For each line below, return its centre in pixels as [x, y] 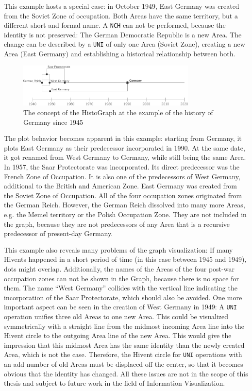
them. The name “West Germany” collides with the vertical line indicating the [121, 288]
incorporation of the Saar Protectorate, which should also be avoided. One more [123, 297]
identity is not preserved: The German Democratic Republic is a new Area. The [123, 34]
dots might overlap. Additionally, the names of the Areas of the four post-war [119, 268]
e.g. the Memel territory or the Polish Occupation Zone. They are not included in [125, 214]
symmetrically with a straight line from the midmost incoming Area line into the [124, 326]
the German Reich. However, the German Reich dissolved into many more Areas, [125, 205]
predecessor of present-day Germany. [59, 233]
